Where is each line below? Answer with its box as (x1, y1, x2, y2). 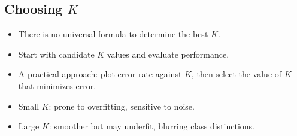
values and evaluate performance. (107, 47, 229, 60)
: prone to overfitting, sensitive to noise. (49, 99, 195, 112)
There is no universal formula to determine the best (18, 28, 208, 40)
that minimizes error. (18, 79, 96, 92)
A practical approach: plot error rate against (18, 68, 182, 80)
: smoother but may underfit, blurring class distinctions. (49, 120, 255, 132)
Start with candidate (18, 47, 95, 60)
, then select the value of (191, 68, 282, 80)
